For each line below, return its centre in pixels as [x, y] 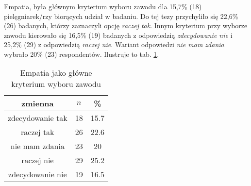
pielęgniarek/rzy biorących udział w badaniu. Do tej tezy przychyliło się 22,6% [121, 16]
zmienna [38, 103]
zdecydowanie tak [38, 118]
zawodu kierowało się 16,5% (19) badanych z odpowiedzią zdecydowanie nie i [118, 35]
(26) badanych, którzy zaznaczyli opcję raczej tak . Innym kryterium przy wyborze [126, 25]
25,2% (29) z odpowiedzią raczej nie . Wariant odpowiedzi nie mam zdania [114, 44]
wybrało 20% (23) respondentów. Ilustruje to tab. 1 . [82, 54]
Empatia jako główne [56, 72]
